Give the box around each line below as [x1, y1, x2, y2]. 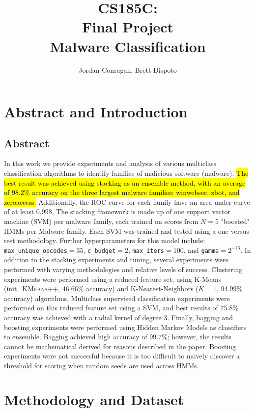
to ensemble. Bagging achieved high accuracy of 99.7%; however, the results [4, 331, 231, 342]
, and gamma [183, 245, 219, 255]
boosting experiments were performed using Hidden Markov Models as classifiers [4, 322, 247, 332]
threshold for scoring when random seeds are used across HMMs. [4, 360, 199, 371]
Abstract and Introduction [4, 102, 188, 122]
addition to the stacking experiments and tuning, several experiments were [4, 254, 228, 265]
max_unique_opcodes [4, 247, 67, 254]
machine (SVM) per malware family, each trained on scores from [4, 216, 198, 226]
